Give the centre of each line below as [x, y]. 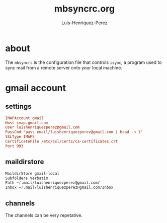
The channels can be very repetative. [44, 215]
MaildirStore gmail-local [32, 173]
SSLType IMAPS [20, 137]
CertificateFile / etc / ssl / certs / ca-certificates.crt [62, 141]
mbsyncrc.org [85, 9]
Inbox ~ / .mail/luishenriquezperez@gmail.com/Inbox [59, 188]
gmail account [36, 88]
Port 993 [14, 146]
